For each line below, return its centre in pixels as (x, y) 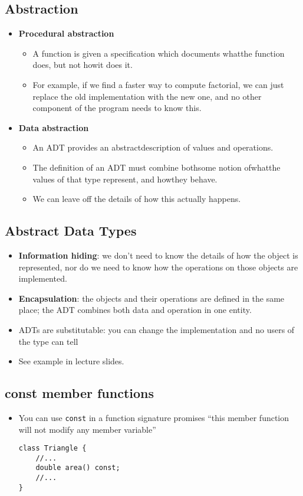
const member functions (80, 393)
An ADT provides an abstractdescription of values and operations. (153, 147)
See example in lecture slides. (71, 361)
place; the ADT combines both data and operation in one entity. (135, 310)
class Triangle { (52, 448)
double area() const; (78, 468)
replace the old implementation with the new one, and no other (147, 96)
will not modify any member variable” (87, 429)
